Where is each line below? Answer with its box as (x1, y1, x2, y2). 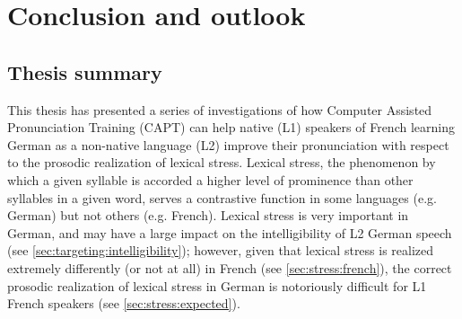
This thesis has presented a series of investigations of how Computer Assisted (7, 100, 432, 119)
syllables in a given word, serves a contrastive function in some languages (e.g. (7, 188, 437, 207)
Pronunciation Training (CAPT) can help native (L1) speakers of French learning (7, 118, 455, 137)
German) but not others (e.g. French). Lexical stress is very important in (7, 206, 409, 225)
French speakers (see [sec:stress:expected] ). (7, 294, 240, 313)
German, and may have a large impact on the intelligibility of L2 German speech (7, 223, 452, 242)
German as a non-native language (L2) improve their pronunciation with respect (7, 135, 449, 154)
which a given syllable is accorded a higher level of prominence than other (7, 170, 414, 189)
